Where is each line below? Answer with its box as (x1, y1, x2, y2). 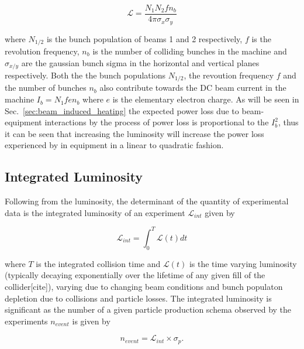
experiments (5, 314, 48, 327)
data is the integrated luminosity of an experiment (5, 206, 185, 218)
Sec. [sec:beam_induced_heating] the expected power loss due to (5, 104, 239, 117)
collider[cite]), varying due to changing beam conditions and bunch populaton (5, 280, 283, 292)
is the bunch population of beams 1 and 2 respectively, (46, 32, 243, 45)
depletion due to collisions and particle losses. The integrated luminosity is (5, 292, 272, 304)
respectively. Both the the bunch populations (5, 69, 165, 81)
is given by (72, 314, 110, 327)
